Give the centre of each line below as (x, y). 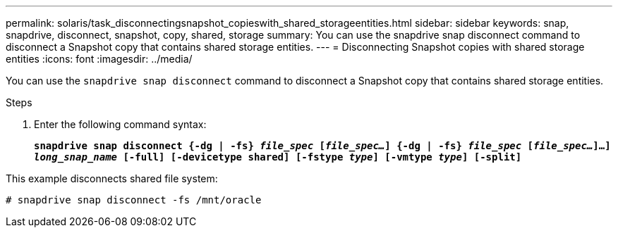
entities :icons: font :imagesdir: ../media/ (99, 59)
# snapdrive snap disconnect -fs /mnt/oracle (134, 200)
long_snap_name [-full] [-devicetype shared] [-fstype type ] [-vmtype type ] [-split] (278, 157)
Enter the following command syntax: (120, 124)
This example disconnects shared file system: (112, 178)
